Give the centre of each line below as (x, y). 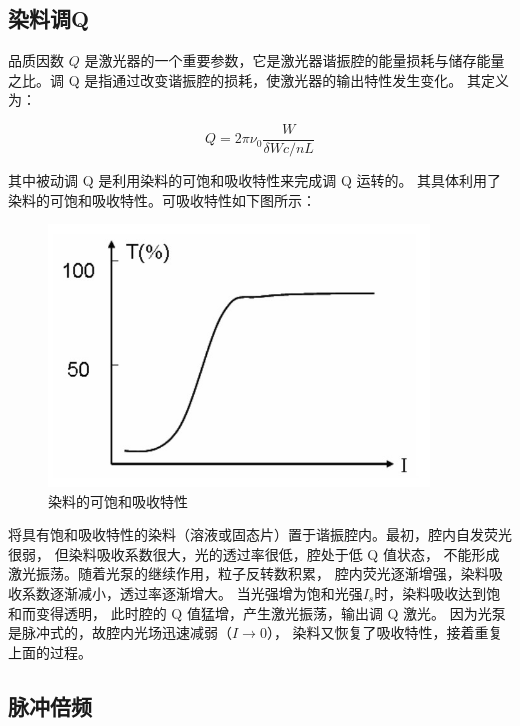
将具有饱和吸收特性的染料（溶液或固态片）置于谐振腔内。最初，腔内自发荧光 (260, 534)
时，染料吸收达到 (430, 592)
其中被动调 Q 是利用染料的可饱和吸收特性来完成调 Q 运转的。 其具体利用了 (255, 180)
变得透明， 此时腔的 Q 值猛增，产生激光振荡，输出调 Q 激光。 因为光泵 (270, 612)
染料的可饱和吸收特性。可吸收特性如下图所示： (162, 199)
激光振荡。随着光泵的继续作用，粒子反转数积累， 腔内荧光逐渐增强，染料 (248, 573)
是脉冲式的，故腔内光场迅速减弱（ (120, 632)
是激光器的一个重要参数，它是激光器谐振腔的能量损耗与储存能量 (294, 60)
